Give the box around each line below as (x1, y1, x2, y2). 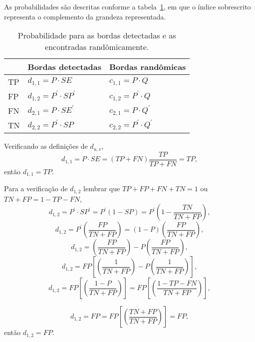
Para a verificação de (4, 183, 68, 194)
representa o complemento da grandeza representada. (4, 11, 166, 21)
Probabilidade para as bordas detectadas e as (17, 29, 176, 41)
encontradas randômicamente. (45, 41, 149, 53)
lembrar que (83, 183, 120, 194)
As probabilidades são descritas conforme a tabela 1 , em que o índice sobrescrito (4, 1, 251, 11)
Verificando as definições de (4, 141, 88, 151)
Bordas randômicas (109, 61, 186, 73)
